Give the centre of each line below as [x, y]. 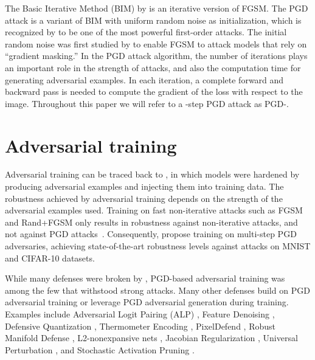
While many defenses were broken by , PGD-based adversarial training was [145, 278]
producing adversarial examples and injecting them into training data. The [144, 186]
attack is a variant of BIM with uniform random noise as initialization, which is [153, 20]
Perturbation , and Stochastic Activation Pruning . [100, 349]
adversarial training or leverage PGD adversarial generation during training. [147, 302]
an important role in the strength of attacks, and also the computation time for [153, 67]
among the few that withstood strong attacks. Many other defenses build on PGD [157, 290]
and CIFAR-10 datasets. [50, 258]
